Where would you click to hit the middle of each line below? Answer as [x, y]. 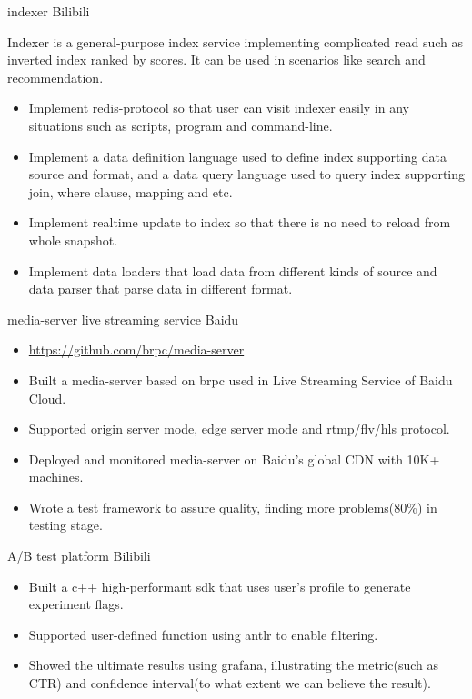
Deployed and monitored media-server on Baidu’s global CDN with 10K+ [234, 459]
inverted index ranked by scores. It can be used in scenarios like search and [216, 60]
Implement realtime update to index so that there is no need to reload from [240, 222]
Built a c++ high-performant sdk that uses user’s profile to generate [220, 586]
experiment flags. [76, 604]
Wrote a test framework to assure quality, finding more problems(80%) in [233, 507]
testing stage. [65, 525]
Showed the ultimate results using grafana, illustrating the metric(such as [233, 665]
